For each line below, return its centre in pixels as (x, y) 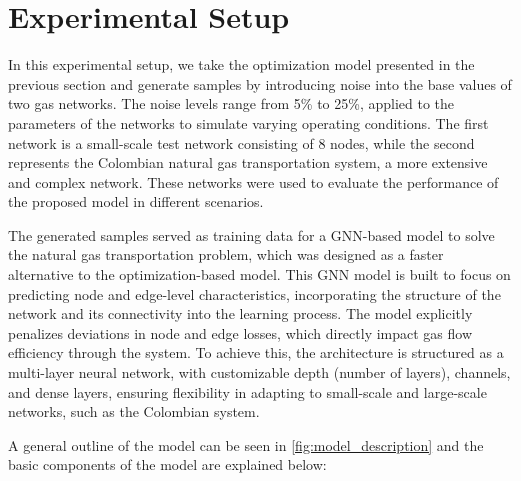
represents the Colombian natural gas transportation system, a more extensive (248, 162)
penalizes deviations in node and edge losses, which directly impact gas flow (240, 332)
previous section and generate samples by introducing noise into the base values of (260, 83)
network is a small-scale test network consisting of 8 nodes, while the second (241, 142)
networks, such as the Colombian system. (134, 411)
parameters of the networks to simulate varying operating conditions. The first (248, 122)
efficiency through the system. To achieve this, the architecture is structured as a (256, 352)
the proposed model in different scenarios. (136, 201)
